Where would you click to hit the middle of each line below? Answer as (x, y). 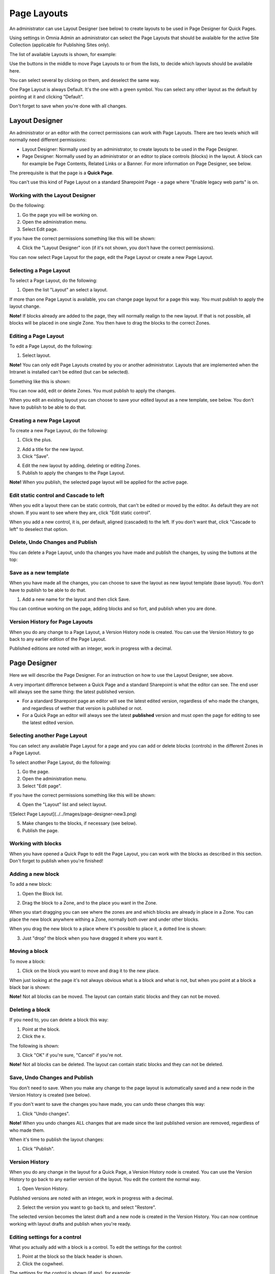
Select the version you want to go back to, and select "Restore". (89, 1207)
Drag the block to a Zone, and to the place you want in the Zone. (90, 903)
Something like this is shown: (40, 381)
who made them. (27, 1130)
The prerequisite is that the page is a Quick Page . (61, 173)
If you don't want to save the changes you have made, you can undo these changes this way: (107, 1104)
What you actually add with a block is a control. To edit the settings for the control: (96, 1247)
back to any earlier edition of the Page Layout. (58, 639)
